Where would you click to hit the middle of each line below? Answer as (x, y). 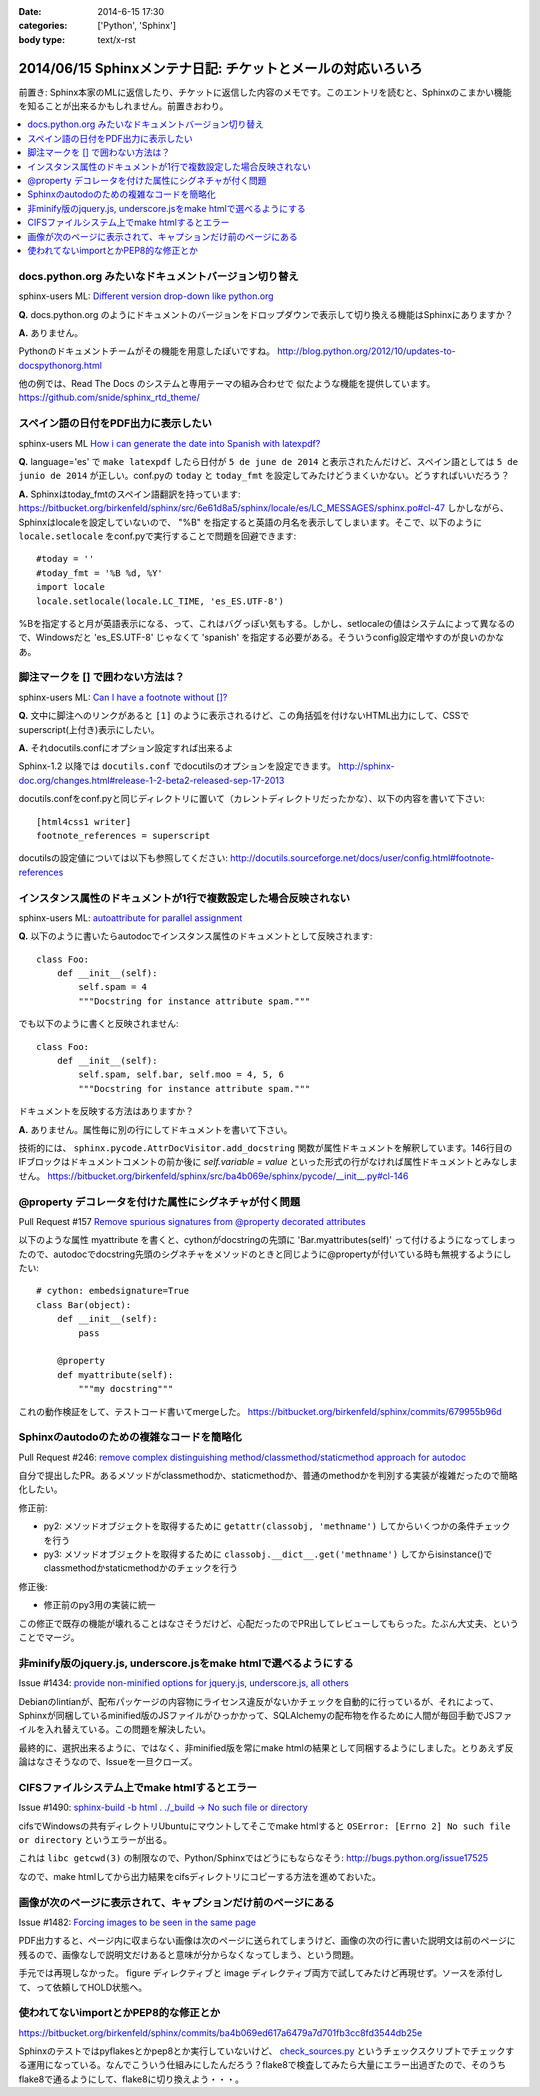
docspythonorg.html (60, 365)
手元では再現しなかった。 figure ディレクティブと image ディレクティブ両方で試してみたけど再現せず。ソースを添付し (261, 1973)
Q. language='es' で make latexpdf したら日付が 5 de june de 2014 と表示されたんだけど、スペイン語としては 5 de (268, 461)
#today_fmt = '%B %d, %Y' (100, 573)
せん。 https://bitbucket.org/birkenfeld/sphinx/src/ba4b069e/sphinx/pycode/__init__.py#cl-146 (213, 1176)
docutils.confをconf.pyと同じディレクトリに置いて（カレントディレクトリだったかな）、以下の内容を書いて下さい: (251, 799)
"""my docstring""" (126, 1389)
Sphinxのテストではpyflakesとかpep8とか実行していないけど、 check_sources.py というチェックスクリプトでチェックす (266, 2051)
